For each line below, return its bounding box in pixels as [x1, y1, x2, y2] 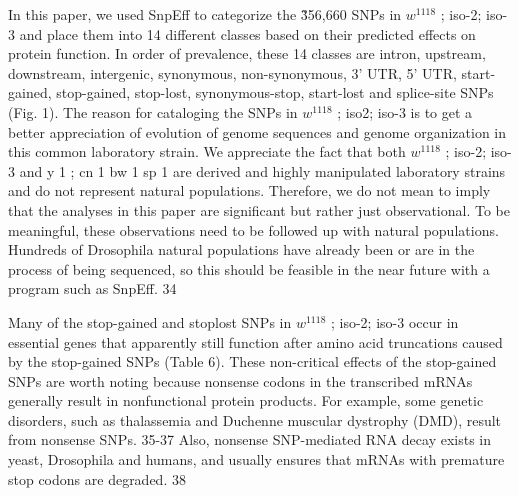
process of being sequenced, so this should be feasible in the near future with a [8, 258, 490, 279]
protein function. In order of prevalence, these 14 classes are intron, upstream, [8, 43, 486, 64]
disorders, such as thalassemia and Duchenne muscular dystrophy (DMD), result [8, 409, 502, 430]
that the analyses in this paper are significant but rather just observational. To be [8, 199, 510, 220]
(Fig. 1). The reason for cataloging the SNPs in [8, 101, 298, 122]
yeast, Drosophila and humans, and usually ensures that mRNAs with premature [8, 449, 505, 470]
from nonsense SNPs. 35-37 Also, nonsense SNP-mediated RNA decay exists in [8, 429, 492, 450]
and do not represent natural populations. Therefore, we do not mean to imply [8, 180, 491, 201]
